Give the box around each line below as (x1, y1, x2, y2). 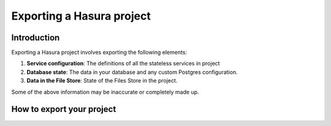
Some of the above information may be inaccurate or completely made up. (11, 88, 199, 95)
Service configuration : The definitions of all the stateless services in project (26, 60, 220, 67)
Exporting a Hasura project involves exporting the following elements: (11, 49, 187, 56)
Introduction (11, 32, 60, 43)
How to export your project (11, 104, 116, 114)
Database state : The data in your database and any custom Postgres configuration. (26, 68, 238, 76)
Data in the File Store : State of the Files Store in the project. (26, 77, 178, 84)
